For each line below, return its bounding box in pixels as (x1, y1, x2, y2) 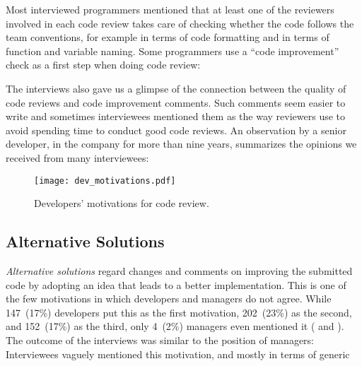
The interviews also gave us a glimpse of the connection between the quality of (6, 81, 346, 95)
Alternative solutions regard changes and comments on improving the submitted (6, 263, 353, 278)
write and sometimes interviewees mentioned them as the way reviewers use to (6, 109, 346, 124)
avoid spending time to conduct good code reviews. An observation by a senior (6, 122, 346, 137)
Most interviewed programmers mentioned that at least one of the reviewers (6, 2, 334, 16)
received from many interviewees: (6, 150, 149, 165)
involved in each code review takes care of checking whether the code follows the (6, 16, 354, 30)
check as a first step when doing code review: (6, 57, 201, 72)
